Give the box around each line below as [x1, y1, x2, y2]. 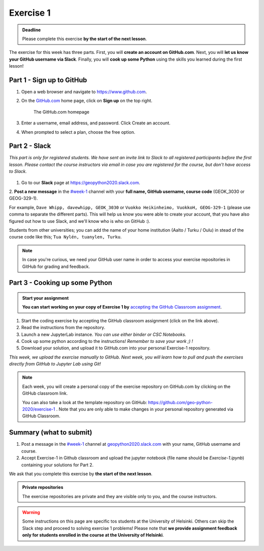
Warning [22, 509, 40, 515]
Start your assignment [22, 295, 69, 301]
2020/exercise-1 [22, 407, 56, 412]
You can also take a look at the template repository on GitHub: [22, 399, 147, 405]
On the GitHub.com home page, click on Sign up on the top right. [21, 98, 153, 104]
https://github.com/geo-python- [148, 399, 213, 405]
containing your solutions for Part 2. [21, 462, 94, 468]
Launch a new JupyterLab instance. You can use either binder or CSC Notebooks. [21, 331, 187, 337]
